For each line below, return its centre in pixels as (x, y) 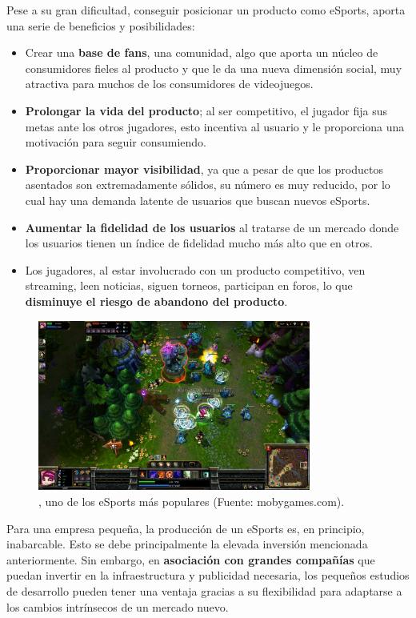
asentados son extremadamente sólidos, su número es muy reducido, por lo (208, 185)
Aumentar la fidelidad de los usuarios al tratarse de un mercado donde (212, 227)
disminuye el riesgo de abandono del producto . (156, 301)
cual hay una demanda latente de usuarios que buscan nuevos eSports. (198, 200)
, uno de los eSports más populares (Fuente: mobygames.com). (192, 502)
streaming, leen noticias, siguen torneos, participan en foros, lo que (189, 285)
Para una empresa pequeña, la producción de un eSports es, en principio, (186, 528)
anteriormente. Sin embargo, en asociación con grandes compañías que (191, 559)
